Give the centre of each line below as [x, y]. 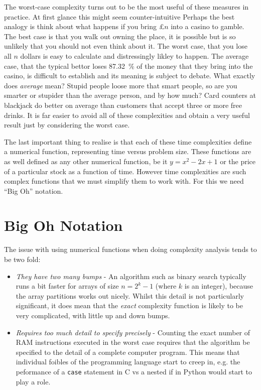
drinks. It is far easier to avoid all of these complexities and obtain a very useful [127, 115]
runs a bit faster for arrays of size [67, 286]
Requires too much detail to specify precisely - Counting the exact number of [133, 332]
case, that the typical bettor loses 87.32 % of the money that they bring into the [128, 66]
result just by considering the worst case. [67, 125]
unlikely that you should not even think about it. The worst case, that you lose [126, 46]
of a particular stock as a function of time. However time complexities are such [125, 171]
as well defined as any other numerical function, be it [86, 161]
